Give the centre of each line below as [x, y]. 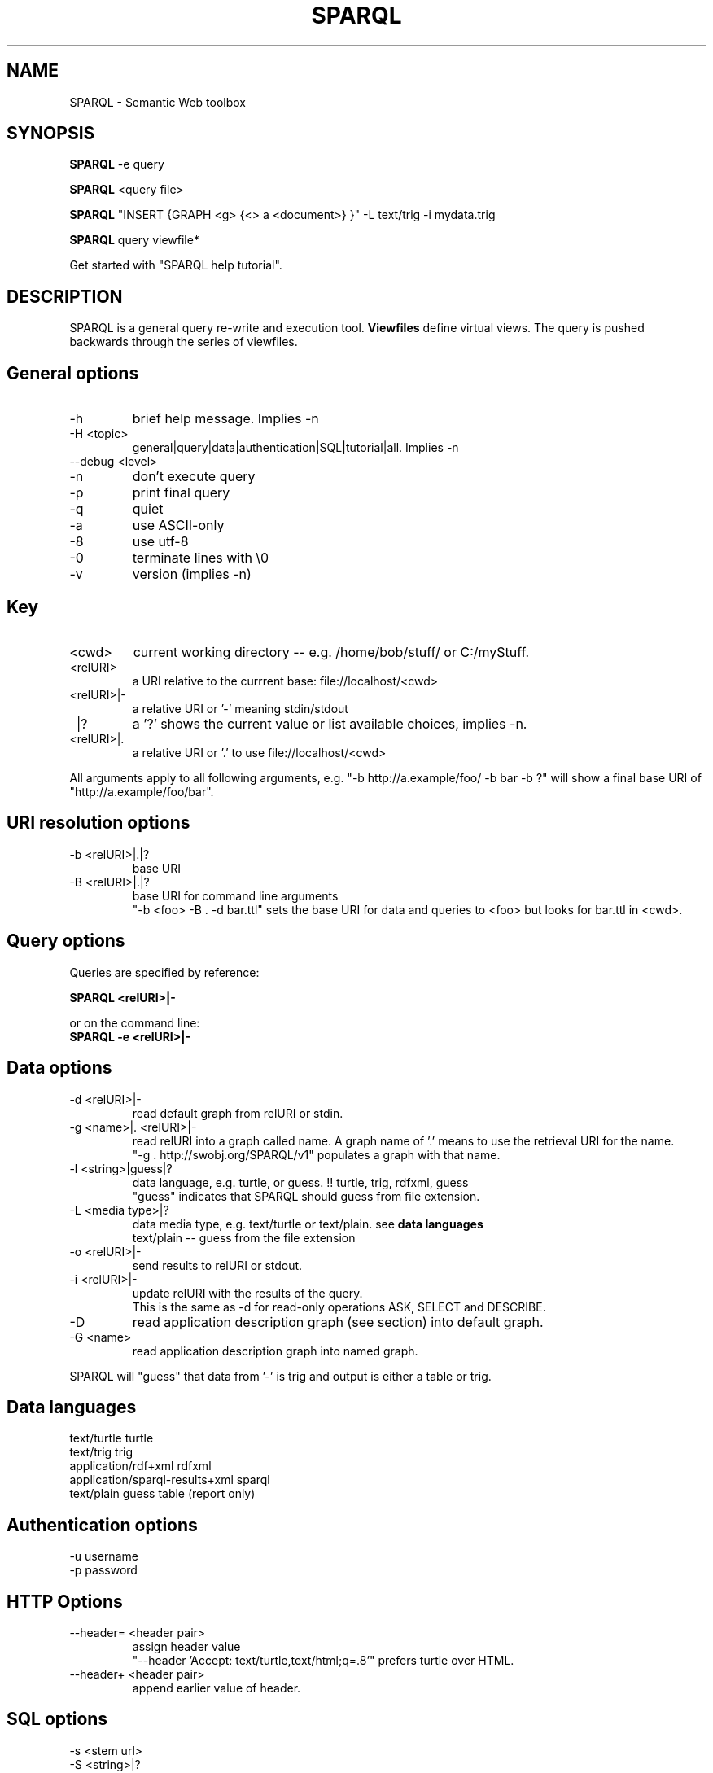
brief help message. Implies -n [225, 419]
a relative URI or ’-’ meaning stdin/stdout [240, 708]
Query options [66, 941]
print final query [181, 493]
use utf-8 [160, 542]
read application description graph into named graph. [275, 1351]
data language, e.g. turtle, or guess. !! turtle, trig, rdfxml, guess [300, 1182]
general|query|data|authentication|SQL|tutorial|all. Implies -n [295, 448]
